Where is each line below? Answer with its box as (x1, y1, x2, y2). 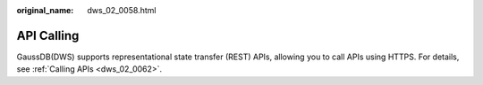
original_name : (16, 5, 74, 15)
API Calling (16, 27, 80, 43)
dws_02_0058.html (87, 5, 157, 15)
